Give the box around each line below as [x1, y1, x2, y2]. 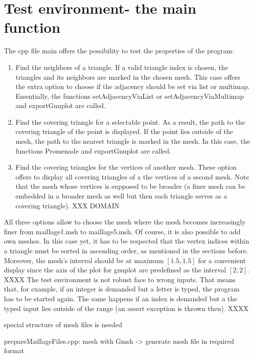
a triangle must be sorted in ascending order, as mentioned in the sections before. [4, 245, 248, 255]
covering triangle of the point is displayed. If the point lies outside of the [15, 126, 233, 136]
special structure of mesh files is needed [4, 319, 122, 330]
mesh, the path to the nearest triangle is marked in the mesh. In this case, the [15, 136, 251, 146]
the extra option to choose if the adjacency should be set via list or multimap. [15, 81, 250, 91]
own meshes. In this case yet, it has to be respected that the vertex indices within [4, 236, 250, 246]
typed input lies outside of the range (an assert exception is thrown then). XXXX [4, 303, 249, 313]
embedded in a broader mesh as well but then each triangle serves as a [15, 191, 227, 201]
